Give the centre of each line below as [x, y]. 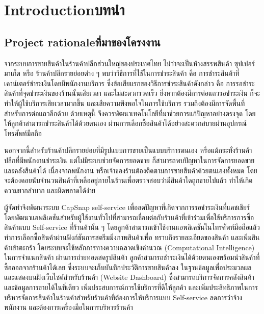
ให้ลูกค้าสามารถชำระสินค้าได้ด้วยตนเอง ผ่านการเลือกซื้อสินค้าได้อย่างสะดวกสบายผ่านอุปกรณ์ [126, 123]
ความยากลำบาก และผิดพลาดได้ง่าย [50, 190]
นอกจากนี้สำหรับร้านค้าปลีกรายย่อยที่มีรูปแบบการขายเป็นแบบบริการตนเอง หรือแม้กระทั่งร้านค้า [128, 150]
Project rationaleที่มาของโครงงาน [82, 42]
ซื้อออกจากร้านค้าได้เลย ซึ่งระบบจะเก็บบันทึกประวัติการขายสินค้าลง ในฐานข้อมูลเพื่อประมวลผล [128, 267]
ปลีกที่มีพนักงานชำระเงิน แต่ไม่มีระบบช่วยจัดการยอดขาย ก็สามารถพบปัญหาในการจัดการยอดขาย [129, 160]
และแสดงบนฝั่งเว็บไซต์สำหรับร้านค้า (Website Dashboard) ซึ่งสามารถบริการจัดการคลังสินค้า [129, 277]
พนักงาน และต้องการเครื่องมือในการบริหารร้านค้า [69, 307]
